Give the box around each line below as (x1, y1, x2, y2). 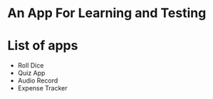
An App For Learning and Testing (7, 5, 207, 21)
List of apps (7, 38, 78, 54)
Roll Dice (17, 61, 44, 70)
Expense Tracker (17, 84, 68, 93)
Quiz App (17, 69, 46, 78)
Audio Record (17, 76, 58, 85)
